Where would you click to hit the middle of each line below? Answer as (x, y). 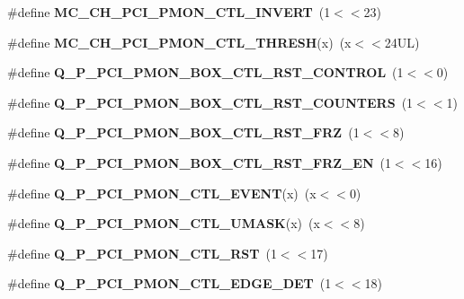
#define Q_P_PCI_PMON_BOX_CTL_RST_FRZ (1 (183, 132)
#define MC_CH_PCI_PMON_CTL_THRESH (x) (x (179, 42)
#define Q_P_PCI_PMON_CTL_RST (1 (142, 253)
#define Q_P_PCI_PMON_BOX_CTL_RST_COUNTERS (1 (210, 102)
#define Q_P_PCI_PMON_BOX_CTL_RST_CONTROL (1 (205, 72)
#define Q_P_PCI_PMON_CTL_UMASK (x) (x (164, 223)
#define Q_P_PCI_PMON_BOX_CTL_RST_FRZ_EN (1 (199, 162)
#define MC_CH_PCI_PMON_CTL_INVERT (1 (169, 12)
